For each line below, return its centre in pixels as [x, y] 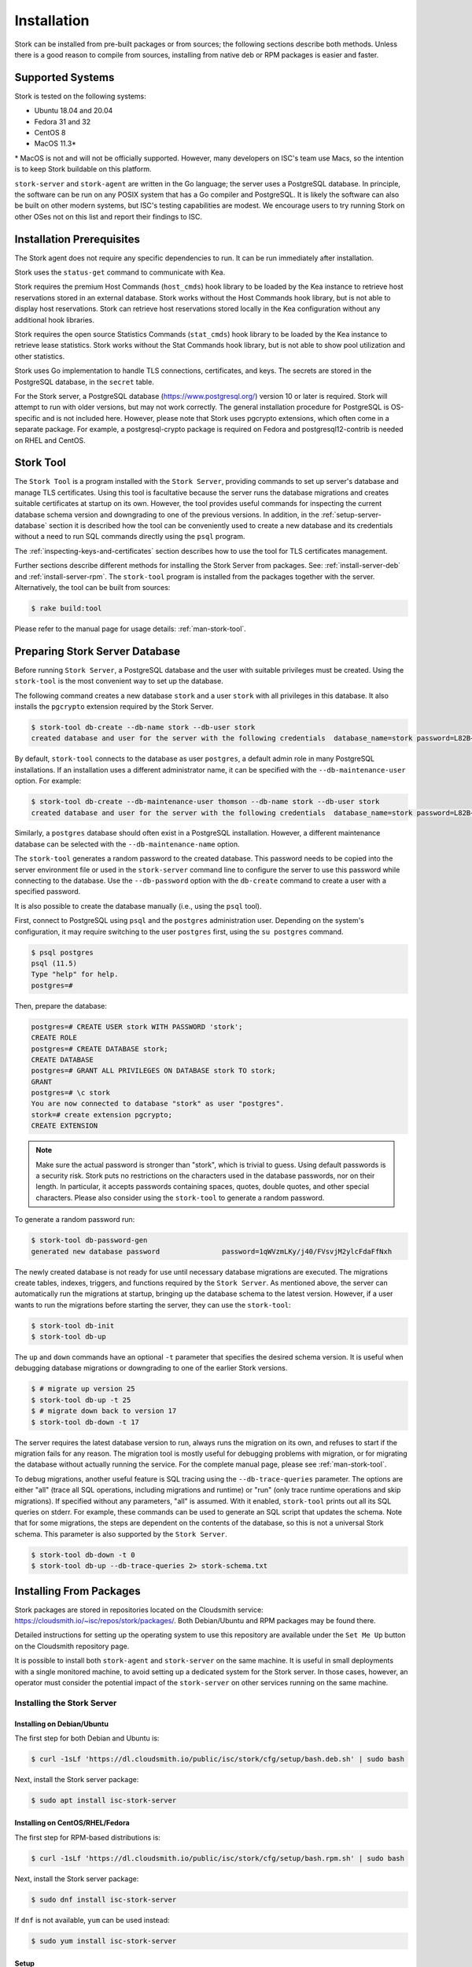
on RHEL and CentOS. [50, 440]
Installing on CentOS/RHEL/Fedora [72, 1823]
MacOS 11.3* [55, 144]
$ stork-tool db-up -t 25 [81, 1400]
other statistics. [40, 356]
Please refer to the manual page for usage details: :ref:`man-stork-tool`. [131, 629]
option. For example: [48, 781]
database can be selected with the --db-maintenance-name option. [127, 844]
